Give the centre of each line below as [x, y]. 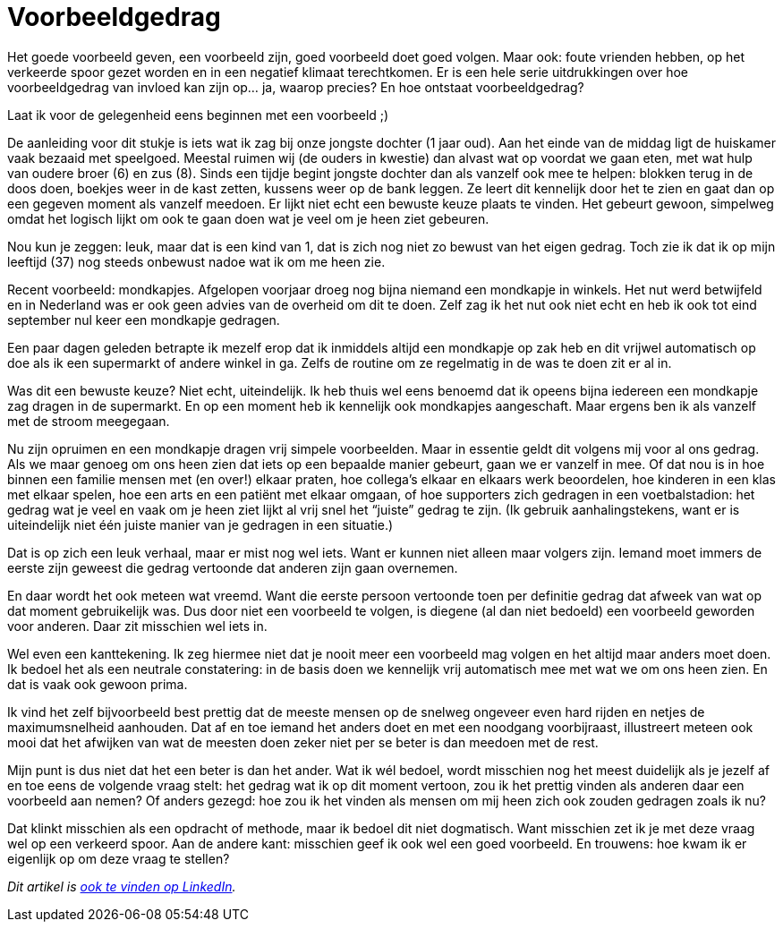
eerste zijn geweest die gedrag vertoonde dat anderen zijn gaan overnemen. [233, 567]
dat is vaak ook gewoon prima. [98, 684]
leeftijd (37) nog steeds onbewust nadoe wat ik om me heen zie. [196, 261]
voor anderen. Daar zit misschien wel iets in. [137, 626]
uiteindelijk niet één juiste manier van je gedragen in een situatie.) [200, 524]
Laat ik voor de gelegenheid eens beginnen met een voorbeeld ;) [198, 115]
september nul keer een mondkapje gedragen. [144, 320]
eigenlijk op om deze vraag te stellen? [119, 858]
